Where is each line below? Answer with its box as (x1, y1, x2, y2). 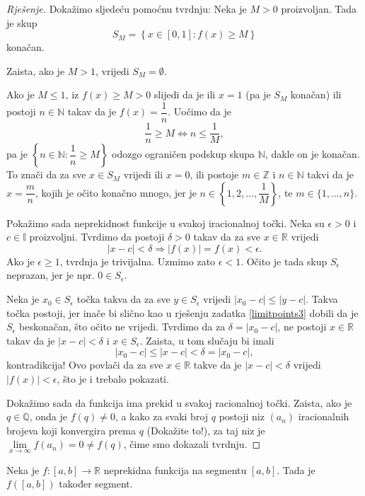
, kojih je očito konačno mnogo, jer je (35, 185, 197, 200)
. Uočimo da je (168, 104, 232, 119)
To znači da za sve (6, 167, 86, 182)
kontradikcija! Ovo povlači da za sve (6, 357, 163, 372)
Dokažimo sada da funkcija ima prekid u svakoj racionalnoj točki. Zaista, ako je (6, 395, 352, 410)
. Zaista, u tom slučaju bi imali (139, 333, 274, 347)
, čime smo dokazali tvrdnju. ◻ (123, 437, 261, 451)
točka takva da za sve (76, 292, 170, 306)
